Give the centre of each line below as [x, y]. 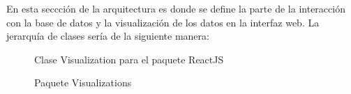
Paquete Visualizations [83, 83]
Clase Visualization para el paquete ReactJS [129, 59]
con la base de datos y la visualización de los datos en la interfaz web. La [163, 22]
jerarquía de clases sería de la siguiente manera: [108, 36]
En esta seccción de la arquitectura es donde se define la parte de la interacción [176, 8]
